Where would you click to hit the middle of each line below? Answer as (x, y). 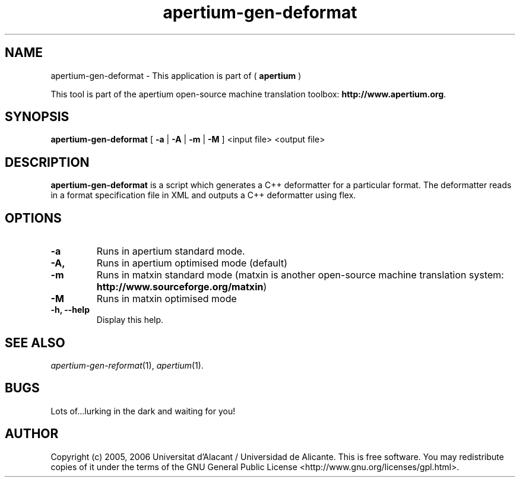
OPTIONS (33, 218)
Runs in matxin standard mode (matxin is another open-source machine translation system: (300, 275)
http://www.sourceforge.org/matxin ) (182, 287)
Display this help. (130, 320)
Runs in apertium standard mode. (171, 251)
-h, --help (70, 310)
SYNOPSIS (37, 117)
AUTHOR (32, 434)
